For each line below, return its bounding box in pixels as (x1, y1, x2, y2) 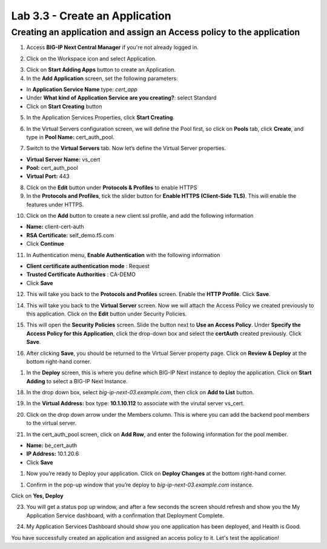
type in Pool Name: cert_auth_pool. (26, 133, 115, 141)
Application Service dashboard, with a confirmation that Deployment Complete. (26, 511, 224, 519)
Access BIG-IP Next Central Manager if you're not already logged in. (26, 44, 199, 51)
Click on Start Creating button (26, 103, 102, 110)
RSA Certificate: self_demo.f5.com (26, 231, 114, 239)
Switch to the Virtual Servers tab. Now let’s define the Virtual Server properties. (26, 144, 226, 152)
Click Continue (26, 240, 64, 248)
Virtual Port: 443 (26, 173, 70, 180)
